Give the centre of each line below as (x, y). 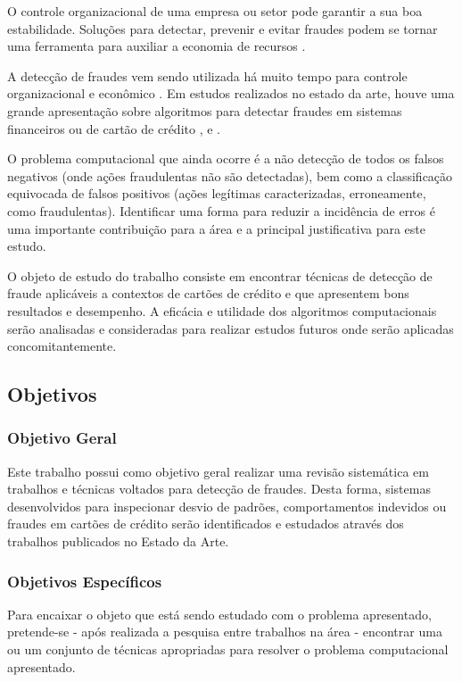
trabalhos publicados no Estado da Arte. (118, 541)
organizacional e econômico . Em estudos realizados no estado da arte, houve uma (231, 93)
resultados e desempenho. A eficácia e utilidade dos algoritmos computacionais (222, 310)
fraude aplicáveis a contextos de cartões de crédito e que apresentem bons (208, 293)
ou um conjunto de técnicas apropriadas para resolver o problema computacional (228, 649)
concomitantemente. (62, 346)
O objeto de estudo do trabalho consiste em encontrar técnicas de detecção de (220, 275)
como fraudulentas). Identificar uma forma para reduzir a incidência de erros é (221, 210)
